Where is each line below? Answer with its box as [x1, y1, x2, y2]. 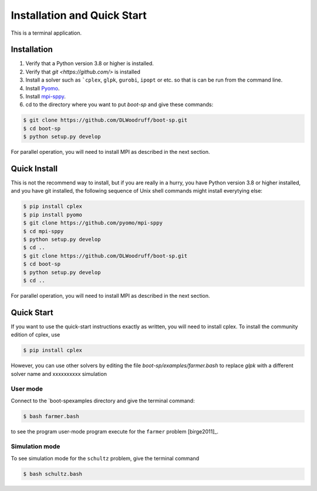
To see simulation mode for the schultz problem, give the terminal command [11, 455, 200, 462]
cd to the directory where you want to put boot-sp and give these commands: [25, 101, 214, 108]
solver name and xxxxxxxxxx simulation [11, 370, 107, 377]
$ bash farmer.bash [23, 413, 79, 419]
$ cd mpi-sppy [23, 228, 64, 234]
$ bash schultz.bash [23, 470, 82, 477]
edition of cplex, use [11, 331, 60, 338]
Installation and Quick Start [11, 9, 147, 22]
